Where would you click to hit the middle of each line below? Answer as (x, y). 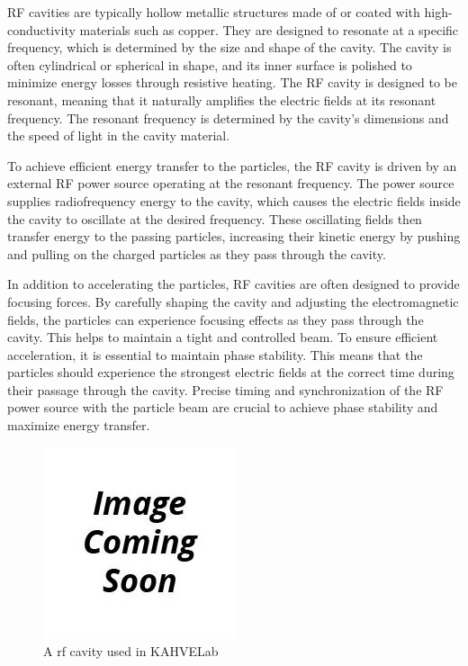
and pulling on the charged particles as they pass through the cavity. (197, 253)
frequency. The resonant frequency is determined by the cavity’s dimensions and (228, 117)
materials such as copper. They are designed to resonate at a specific (269, 29)
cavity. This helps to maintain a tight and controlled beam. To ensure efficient (223, 337)
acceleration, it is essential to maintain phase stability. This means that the (215, 354)
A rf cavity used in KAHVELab (131, 651)
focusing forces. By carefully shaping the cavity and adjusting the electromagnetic (233, 301)
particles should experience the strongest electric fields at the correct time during (231, 372)
